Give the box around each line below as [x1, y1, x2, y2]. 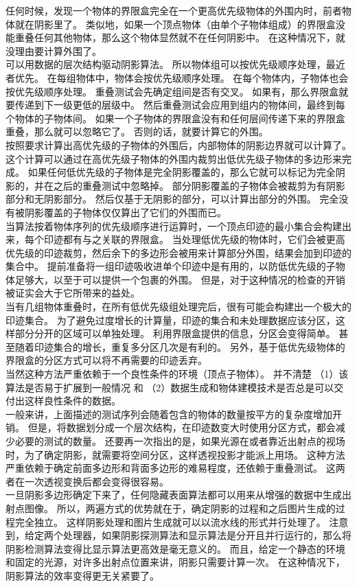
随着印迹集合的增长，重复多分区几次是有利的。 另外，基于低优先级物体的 [14, 339, 345, 354]
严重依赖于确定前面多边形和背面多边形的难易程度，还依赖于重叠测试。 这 [5, 461, 336, 475]
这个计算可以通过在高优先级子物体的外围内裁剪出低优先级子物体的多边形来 [5, 151, 342, 165]
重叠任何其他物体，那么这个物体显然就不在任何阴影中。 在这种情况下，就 [14, 30, 345, 45]
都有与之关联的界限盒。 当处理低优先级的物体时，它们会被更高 [62, 232, 345, 246]
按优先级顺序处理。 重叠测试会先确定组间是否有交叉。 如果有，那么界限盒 [5, 84, 339, 98]
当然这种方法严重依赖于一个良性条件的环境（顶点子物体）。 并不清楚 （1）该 [5, 367, 349, 381]
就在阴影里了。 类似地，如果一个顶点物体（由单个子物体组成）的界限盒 [14, 16, 336, 31]
